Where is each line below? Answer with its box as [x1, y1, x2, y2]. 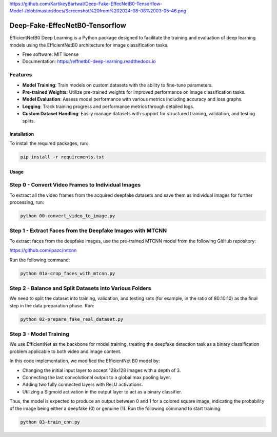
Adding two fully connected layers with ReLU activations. [22, 382, 143, 388]
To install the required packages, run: [9, 140, 88, 146]
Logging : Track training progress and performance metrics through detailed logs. [22, 103, 194, 110]
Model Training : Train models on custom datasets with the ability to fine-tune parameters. [22, 82, 213, 88]
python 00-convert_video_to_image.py [20, 213, 115, 219]
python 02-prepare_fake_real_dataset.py [20, 316, 123, 322]
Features [9, 71, 32, 78]
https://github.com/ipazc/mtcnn [9, 247, 77, 254]
